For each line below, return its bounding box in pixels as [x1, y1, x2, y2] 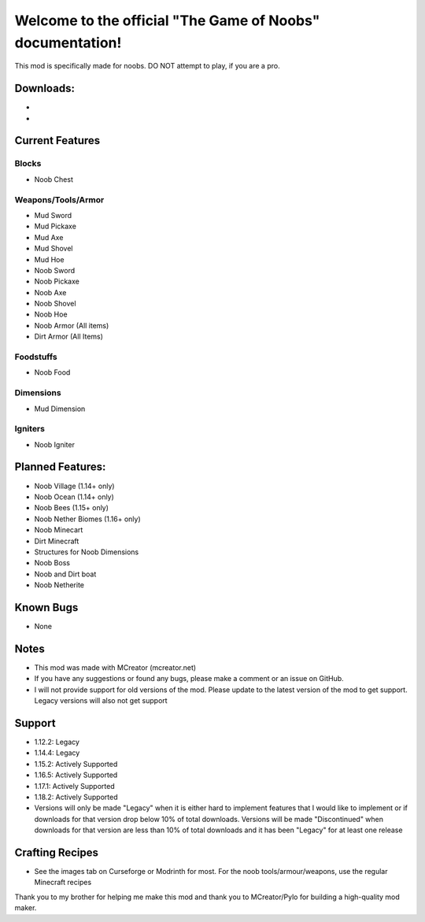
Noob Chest [34, 174, 74, 184]
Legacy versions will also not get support [34, 696, 168, 705]
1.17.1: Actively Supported [34, 781, 115, 791]
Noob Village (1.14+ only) [34, 481, 115, 491]
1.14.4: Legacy [34, 748, 80, 757]
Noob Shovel [34, 299, 76, 309]
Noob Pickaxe [34, 276, 80, 287]
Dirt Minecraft [34, 536, 79, 546]
